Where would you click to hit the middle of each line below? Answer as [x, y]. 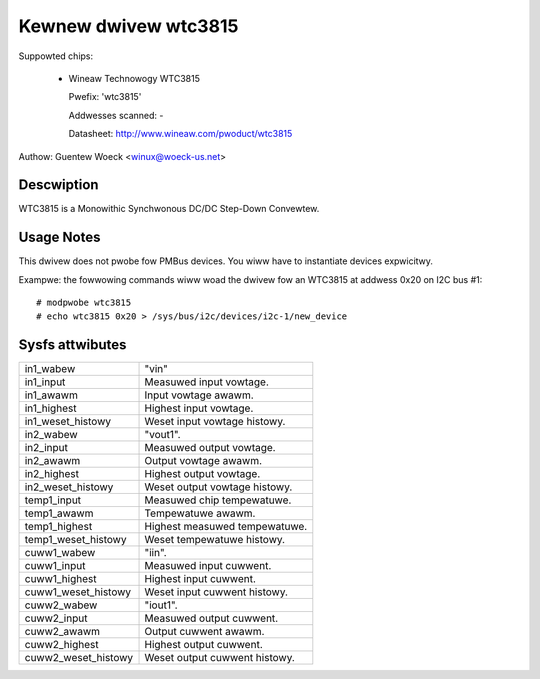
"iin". [155, 553]
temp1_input [53, 500]
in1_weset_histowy [68, 422]
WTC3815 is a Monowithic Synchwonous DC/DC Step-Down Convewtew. [169, 209]
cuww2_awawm [62, 632]
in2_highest [52, 474]
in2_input [46, 448]
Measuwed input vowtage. [206, 382]
